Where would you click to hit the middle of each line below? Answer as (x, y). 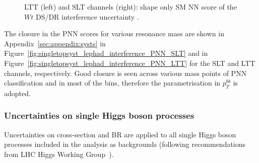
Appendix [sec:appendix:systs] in (55, 43)
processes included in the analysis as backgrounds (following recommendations (125, 144)
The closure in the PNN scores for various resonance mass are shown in (114, 33)
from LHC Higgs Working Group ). (59, 154)
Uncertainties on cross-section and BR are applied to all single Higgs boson (120, 134)
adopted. (17, 93)
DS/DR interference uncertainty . (87, 16)
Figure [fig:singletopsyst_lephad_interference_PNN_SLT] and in (106, 53)
